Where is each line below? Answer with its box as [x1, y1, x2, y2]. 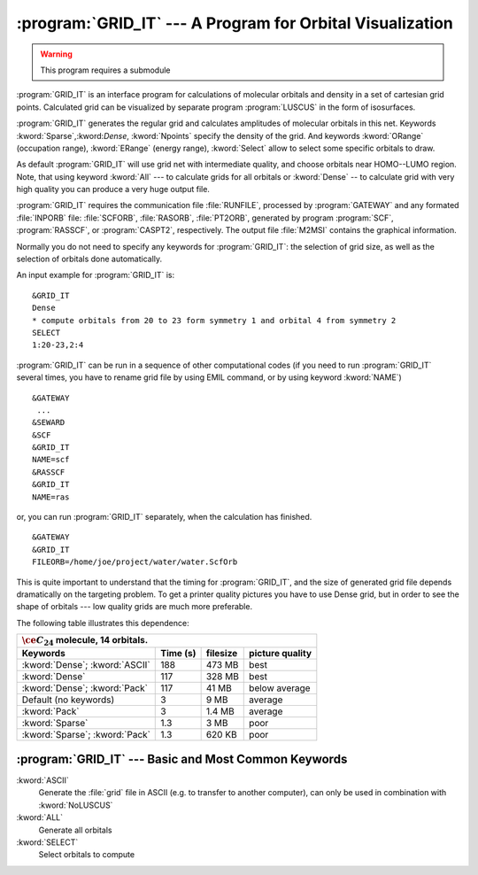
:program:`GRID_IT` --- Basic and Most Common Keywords [16, 751, 348, 766]
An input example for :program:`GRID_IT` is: [16, 270, 175, 281]
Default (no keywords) [21, 693, 115, 706]
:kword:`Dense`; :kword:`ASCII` [21, 658, 150, 670]
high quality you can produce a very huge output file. [16, 184, 210, 195]
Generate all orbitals [38, 825, 112, 835]
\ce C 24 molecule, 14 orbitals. [21, 634, 149, 648]
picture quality [249, 647, 312, 659]
